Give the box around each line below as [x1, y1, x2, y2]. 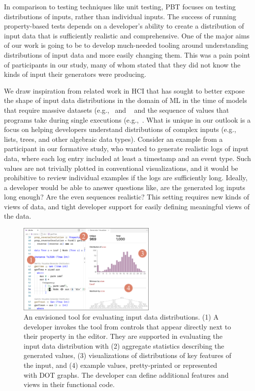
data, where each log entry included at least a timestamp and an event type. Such [4, 153, 251, 163]
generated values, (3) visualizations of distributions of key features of [24, 350, 231, 360]
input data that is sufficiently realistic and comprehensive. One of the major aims [4, 30, 250, 40]
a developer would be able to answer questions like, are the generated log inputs [4, 182, 246, 192]
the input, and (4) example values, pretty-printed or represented [24, 360, 218, 370]
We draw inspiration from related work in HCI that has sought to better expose [4, 85, 245, 96]
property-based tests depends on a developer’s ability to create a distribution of [4, 21, 244, 31]
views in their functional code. [24, 379, 115, 390]
